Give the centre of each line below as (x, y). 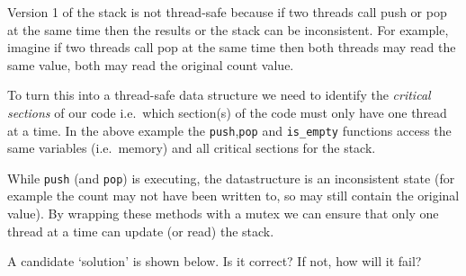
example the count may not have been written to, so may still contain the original (233, 196)
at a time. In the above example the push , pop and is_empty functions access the (229, 130)
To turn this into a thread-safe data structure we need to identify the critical (219, 95)
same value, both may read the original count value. (151, 64)
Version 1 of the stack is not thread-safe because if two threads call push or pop (227, 12)
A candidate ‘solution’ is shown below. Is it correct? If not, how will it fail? (215, 261)
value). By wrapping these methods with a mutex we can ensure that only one (223, 214)
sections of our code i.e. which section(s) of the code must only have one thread (227, 112)
